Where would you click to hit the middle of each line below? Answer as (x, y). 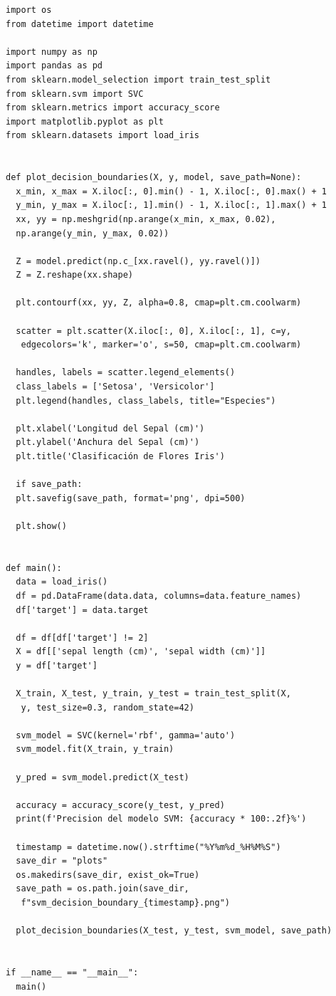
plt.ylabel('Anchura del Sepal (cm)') (108, 442)
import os (29, 10)
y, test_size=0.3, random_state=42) (107, 707)
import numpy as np (52, 52)
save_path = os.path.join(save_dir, (103, 889)
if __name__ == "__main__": (72, 972)
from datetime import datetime (80, 24)
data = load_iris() (62, 582)
